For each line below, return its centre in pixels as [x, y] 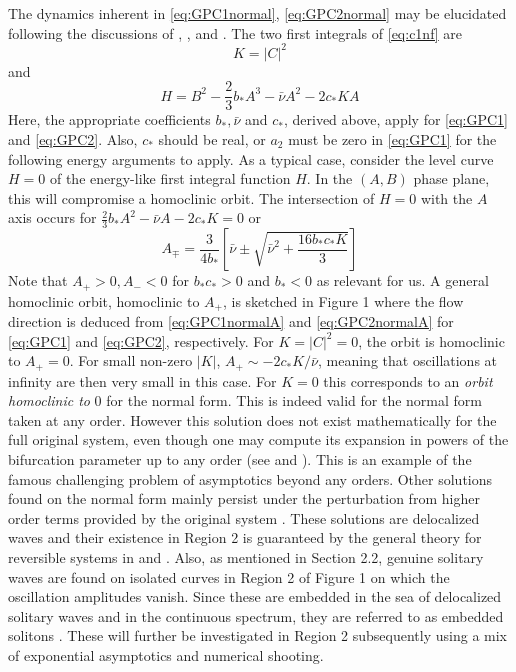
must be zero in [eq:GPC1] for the [392, 138]
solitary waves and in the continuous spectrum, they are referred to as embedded [256, 615]
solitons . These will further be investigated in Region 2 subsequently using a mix [257, 635]
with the [446, 197]
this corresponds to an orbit [408, 380]
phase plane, [451, 178]
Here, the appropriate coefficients [109, 119]
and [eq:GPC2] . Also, [73, 138]
